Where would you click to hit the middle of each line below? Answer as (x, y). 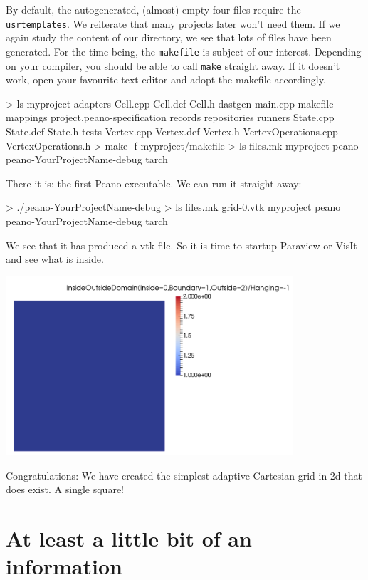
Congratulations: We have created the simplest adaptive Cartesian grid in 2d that (184, 475)
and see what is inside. (55, 259)
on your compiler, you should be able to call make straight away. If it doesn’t (173, 65)
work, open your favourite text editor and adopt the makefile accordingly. (166, 79)
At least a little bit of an (129, 538)
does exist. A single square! (65, 489)
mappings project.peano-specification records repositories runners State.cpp (170, 117)
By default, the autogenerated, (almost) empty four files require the (153, 9)
